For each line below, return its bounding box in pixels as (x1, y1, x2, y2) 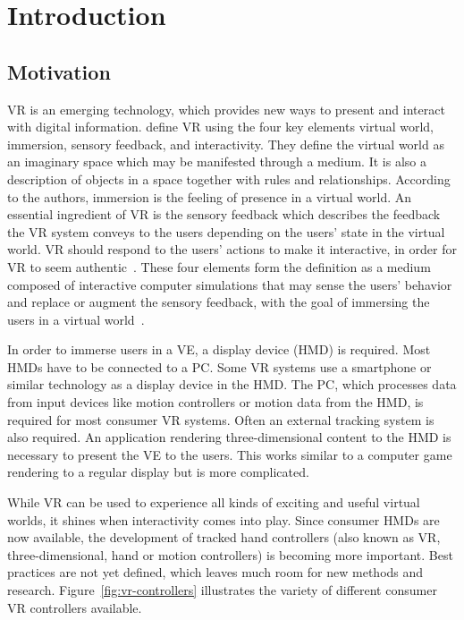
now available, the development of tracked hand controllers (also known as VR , (7, 528, 441, 547)
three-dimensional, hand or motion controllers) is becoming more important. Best (7, 545, 453, 564)
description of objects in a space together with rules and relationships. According (7, 169, 451, 188)
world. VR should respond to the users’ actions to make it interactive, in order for (7, 240, 457, 259)
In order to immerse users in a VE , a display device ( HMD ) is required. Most (7, 340, 431, 359)
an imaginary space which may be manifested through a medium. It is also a (7, 152, 426, 171)
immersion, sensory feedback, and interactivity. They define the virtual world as (7, 134, 444, 153)
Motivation (7, 57, 111, 85)
